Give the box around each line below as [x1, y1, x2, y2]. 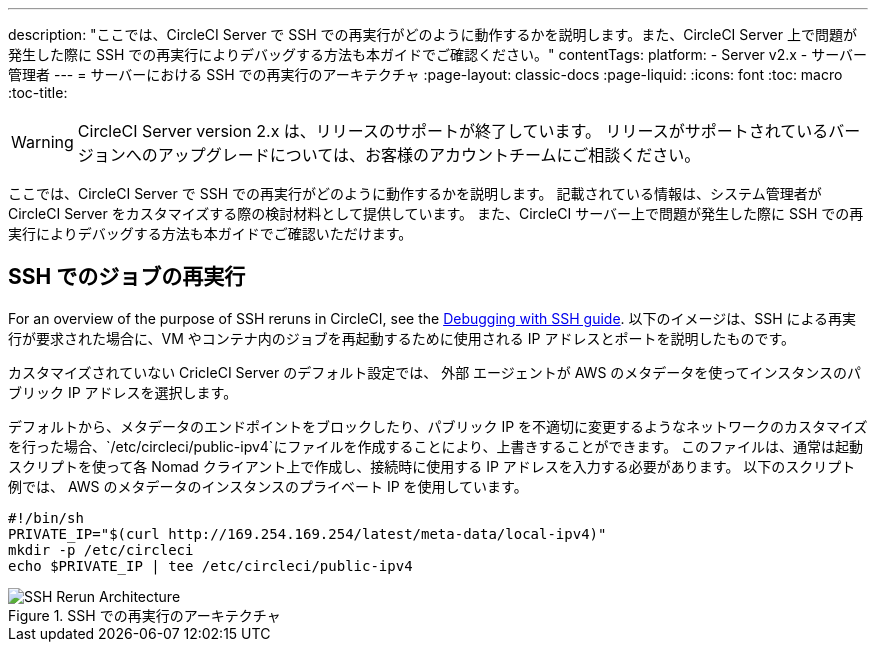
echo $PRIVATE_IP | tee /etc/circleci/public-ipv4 [8, 557, 413, 574]
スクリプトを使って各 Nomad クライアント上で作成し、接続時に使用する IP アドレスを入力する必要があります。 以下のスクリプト [8, 457, 856, 475]
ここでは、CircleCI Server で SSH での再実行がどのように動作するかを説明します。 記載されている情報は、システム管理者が [8, 185, 822, 202]
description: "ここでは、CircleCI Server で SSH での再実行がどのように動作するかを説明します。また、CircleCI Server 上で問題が [8, 26, 857, 43]
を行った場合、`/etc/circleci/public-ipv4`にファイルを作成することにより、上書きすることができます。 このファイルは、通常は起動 [8, 437, 864, 455]
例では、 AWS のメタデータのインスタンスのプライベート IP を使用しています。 [8, 477, 528, 495]
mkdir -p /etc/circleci [8, 541, 194, 558]
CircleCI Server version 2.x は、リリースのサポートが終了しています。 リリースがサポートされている [77, 121, 829, 141]
